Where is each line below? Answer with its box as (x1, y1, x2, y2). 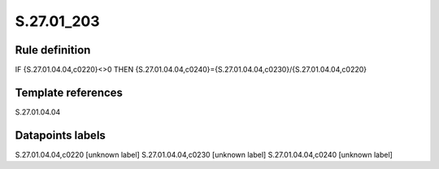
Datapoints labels (15, 128, 106, 142)
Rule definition (15, 43, 91, 57)
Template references (15, 85, 124, 99)
